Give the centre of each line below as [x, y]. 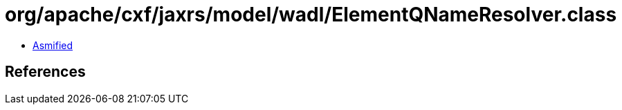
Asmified [53, 45]
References [45, 72]
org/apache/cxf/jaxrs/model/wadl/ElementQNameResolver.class [311, 15]
